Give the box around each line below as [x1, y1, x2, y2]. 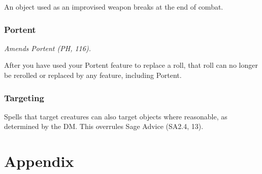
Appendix [4, 151, 74, 171]
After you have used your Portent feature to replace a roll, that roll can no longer [4, 60, 258, 70]
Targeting [4, 91, 44, 104]
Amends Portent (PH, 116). [4, 42, 91, 53]
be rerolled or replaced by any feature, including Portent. [4, 70, 182, 80]
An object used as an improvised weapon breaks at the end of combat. [4, 2, 223, 12]
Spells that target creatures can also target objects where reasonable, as [4, 111, 227, 121]
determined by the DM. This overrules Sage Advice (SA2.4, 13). [4, 121, 204, 132]
